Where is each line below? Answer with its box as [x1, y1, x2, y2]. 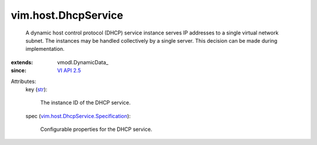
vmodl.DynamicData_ [57, 58, 109, 65]
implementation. [25, 46, 65, 53]
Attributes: [11, 78, 36, 85]
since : [11, 67, 26, 74]
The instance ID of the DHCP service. [40, 99, 131, 106]
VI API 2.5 [57, 67, 82, 74]
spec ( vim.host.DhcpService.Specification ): [25, 112, 131, 119]
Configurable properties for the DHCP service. [40, 126, 153, 133]
